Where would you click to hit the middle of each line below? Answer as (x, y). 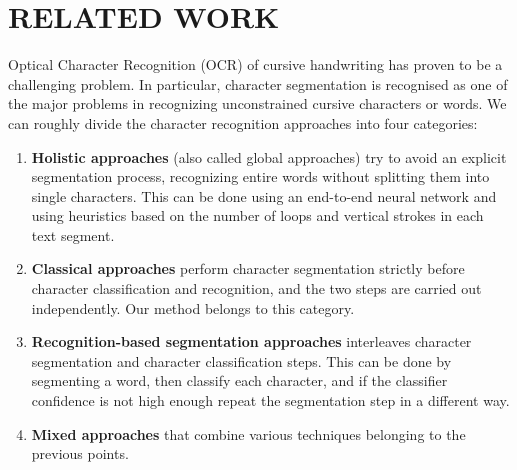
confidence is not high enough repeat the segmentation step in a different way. (270, 400)
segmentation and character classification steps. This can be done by (241, 360)
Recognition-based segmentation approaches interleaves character (251, 341)
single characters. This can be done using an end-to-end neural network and (264, 195)
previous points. (80, 453)
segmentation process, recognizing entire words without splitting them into (260, 176)
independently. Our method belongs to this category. (193, 307)
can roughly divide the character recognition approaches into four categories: (243, 122)
